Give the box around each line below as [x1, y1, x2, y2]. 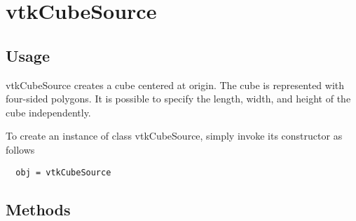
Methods [6, 198, 71, 220]
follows [6, 142, 35, 156]
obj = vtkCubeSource [15, 167, 111, 178]
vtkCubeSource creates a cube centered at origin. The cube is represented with [6, 77, 345, 92]
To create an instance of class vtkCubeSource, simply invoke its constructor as [6, 128, 343, 143]
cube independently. [6, 105, 91, 119]
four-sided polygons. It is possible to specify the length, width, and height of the [6, 91, 351, 106]
